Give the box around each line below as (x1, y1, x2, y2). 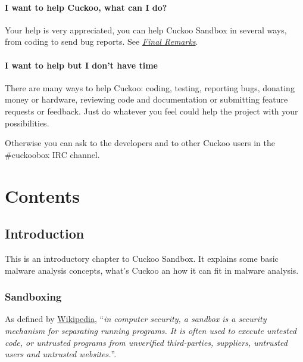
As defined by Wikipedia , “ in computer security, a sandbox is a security (5, 313, 267, 325)
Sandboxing (5, 289, 62, 304)
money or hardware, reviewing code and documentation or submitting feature (5, 93, 288, 106)
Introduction (5, 224, 85, 243)
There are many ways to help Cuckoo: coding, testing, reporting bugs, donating (5, 81, 295, 94)
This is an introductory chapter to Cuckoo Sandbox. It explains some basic (5, 252, 279, 264)
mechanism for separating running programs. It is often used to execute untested (5, 324, 296, 336)
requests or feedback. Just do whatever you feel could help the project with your (5, 104, 298, 117)
